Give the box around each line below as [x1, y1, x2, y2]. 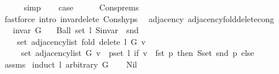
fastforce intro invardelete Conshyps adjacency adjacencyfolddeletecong [4, 12, 274, 24]
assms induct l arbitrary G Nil [4, 58, 137, 70]
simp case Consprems [23, 1, 139, 13]
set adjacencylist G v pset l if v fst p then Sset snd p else [21, 47, 254, 59]
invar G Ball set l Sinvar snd [12, 24, 139, 36]
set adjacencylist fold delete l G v [16, 35, 146, 47]
